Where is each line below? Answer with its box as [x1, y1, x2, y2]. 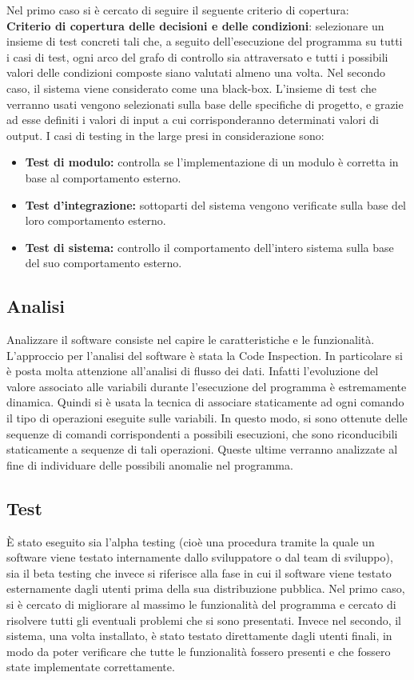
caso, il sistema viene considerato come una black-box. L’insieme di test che [6, 79, 377, 96]
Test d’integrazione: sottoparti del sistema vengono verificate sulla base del [25, 196, 406, 213]
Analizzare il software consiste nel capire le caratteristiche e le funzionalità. [6, 331, 375, 348]
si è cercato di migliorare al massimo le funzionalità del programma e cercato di [6, 596, 396, 613]
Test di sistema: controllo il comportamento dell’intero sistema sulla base [25, 238, 394, 255]
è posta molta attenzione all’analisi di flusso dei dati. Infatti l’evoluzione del [6, 362, 379, 379]
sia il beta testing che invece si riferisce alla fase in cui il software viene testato [6, 564, 392, 581]
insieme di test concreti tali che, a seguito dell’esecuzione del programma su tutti [6, 33, 403, 50]
